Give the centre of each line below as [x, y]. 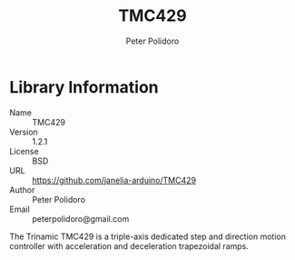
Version [24, 132]
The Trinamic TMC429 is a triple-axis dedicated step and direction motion [147, 236]
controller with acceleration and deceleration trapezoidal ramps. [129, 245]
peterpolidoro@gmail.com [81, 218]
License [24, 151]
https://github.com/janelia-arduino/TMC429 [114, 180]
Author [22, 190]
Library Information [84, 87]
